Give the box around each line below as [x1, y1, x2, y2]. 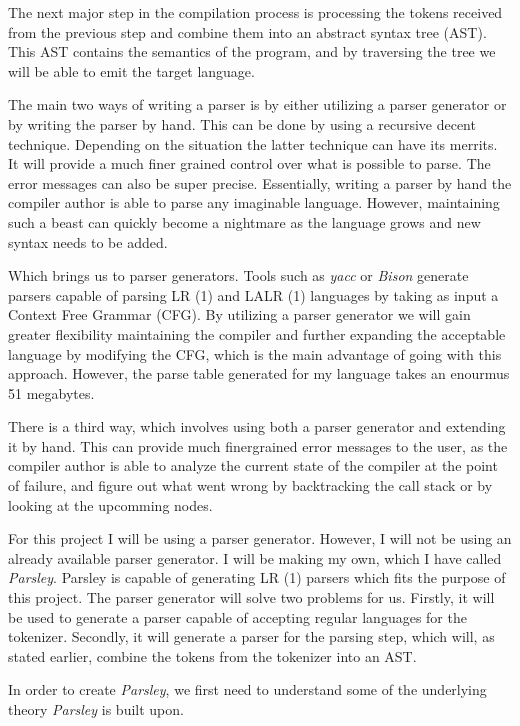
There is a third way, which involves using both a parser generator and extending [8, 416, 506, 437]
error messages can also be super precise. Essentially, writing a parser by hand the [8, 172, 512, 193]
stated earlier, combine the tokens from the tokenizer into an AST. [8, 645, 417, 666]
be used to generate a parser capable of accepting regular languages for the [8, 606, 467, 627]
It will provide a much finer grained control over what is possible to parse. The [8, 153, 491, 174]
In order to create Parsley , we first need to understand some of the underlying [8, 679, 487, 700]
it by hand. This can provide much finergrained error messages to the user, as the [8, 435, 508, 456]
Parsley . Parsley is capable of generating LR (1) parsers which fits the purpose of [8, 567, 506, 588]
